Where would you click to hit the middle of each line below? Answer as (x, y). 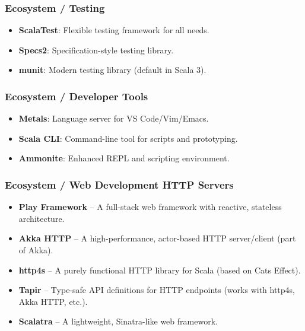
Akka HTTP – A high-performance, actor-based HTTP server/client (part (157, 238)
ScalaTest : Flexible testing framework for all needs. (114, 30)
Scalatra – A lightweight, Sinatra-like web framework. (118, 321)
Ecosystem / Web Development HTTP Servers (119, 184)
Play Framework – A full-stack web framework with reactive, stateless (150, 207)
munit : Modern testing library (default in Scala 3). (112, 70)
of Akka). (36, 250)
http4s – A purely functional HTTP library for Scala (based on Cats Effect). (160, 270)
